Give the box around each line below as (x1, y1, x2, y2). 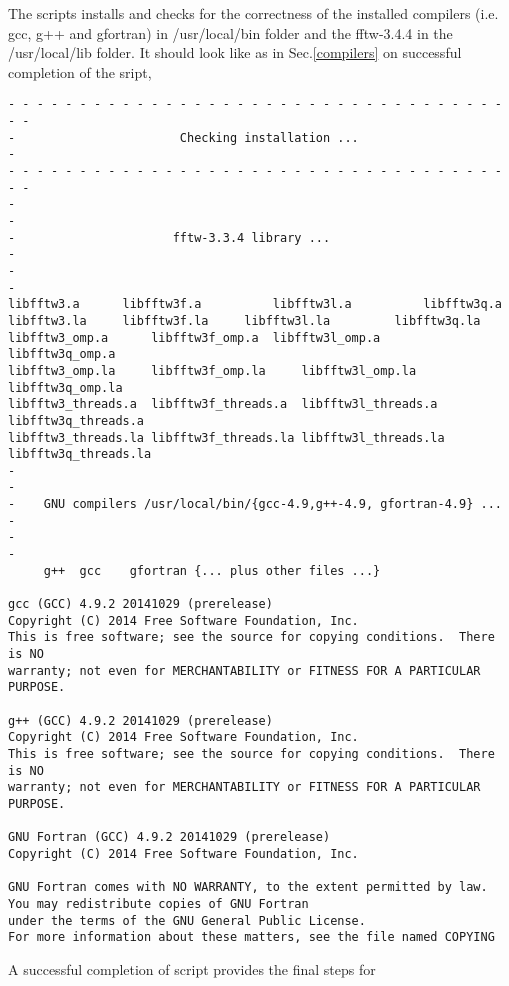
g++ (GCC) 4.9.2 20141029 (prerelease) (8, 713, 273, 728)
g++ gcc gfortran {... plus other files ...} (43, 563, 381, 578)
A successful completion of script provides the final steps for (8, 958, 376, 979)
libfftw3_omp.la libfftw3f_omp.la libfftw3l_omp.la (8, 363, 417, 378)
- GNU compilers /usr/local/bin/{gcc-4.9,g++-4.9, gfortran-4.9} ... (8, 497, 502, 512)
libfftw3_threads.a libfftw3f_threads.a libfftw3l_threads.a (8, 397, 438, 412)
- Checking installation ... (8, 130, 359, 145)
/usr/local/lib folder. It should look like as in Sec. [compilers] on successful (8, 42, 462, 63)
